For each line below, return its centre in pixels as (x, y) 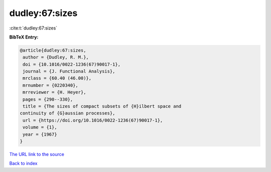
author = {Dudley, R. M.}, (56, 57)
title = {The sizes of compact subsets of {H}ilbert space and (102, 106)
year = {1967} (40, 134)
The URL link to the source (37, 154)
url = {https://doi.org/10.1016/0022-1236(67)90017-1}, (93, 120)
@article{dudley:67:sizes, (53, 50)
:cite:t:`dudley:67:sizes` (33, 28)
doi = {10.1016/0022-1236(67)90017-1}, (72, 64)
